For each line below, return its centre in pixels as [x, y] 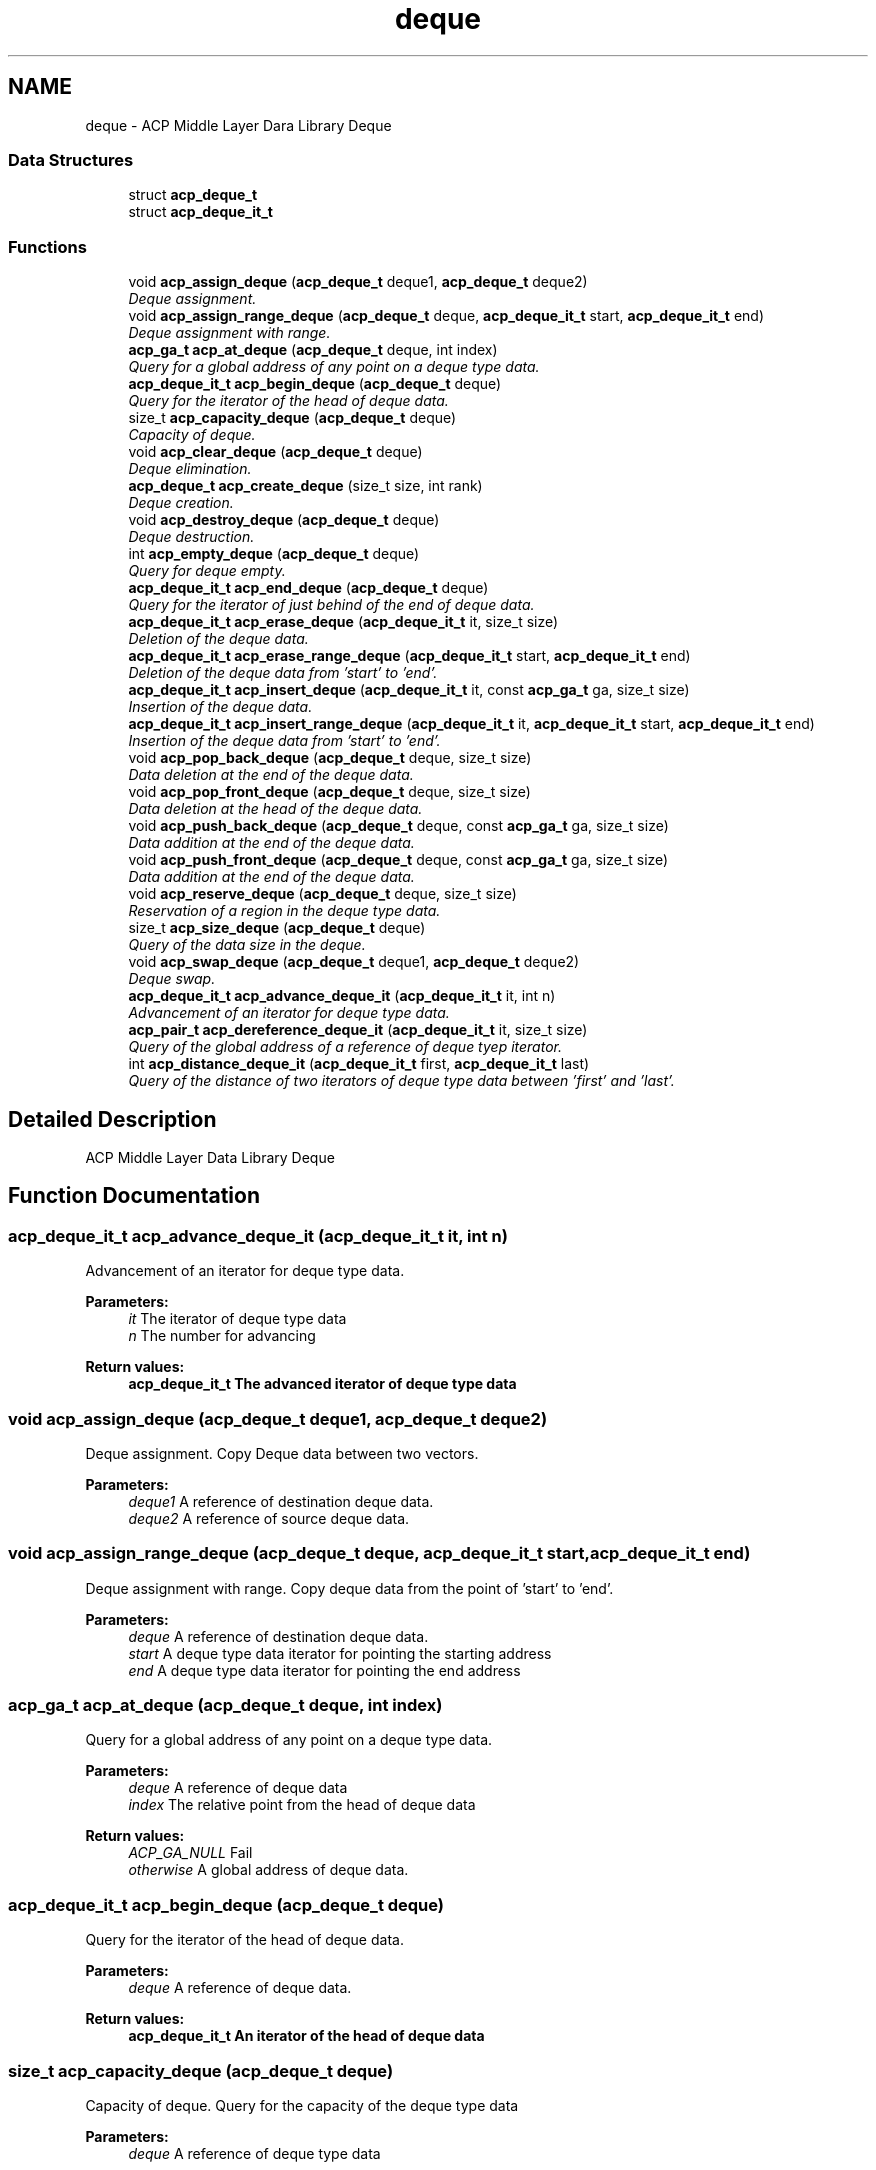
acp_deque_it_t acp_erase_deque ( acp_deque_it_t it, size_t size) [343, 622]
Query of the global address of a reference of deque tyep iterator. [345, 1047]
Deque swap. [172, 979]
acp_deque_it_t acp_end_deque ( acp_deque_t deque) [308, 588]
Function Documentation [134, 1196]
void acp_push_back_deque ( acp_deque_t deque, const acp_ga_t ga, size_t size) [398, 826]
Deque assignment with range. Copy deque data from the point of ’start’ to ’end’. [349, 1588]
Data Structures [71, 159]
